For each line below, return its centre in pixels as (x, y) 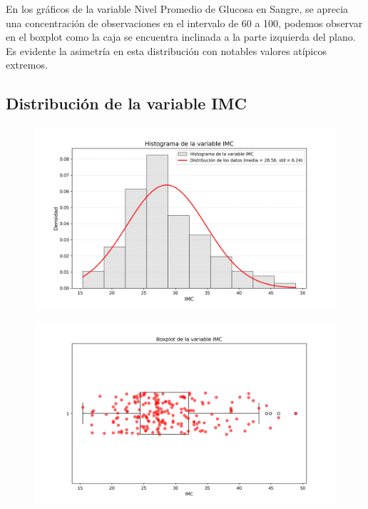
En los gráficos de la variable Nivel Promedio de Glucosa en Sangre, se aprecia (177, 9)
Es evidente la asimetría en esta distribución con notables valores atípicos (166, 50)
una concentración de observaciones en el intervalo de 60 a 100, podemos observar (184, 23)
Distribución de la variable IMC (126, 103)
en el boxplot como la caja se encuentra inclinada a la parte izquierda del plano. (181, 37)
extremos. (27, 65)
